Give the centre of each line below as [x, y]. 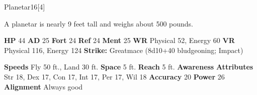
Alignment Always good [44, 86]
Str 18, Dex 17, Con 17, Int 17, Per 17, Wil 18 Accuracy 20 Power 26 [114, 76]
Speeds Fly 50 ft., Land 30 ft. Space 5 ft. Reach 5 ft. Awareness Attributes [129, 67]
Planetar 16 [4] [25, 6]
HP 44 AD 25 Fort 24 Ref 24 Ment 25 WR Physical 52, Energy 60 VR [119, 40]
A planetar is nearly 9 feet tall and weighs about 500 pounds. [99, 23]
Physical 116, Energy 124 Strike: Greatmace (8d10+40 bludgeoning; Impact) [124, 50]
